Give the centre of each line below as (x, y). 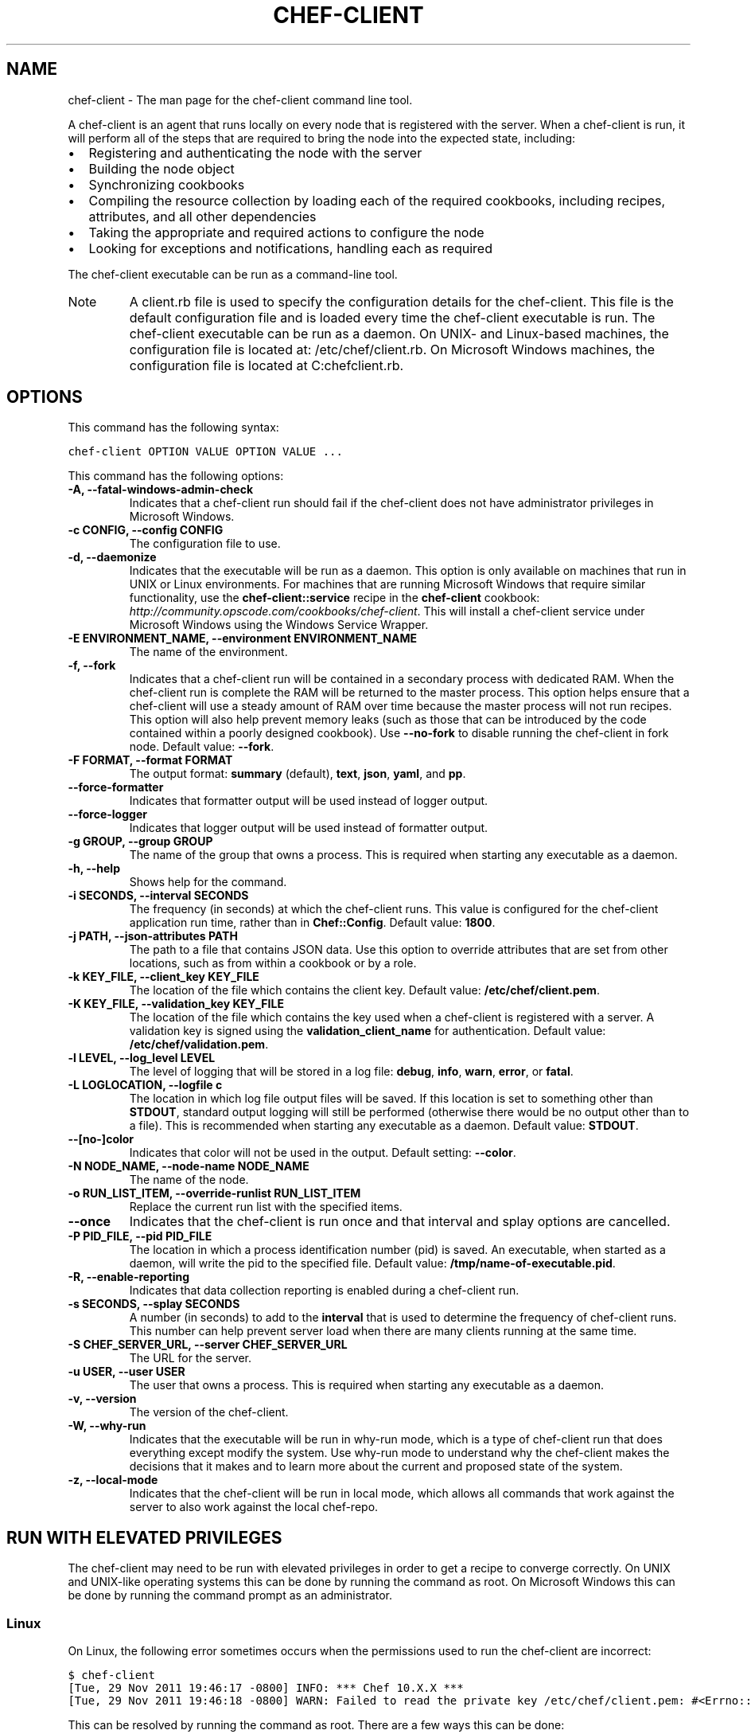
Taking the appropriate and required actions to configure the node (286, 232)
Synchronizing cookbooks (167, 184)
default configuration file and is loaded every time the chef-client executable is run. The (392, 317)
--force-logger (107, 814)
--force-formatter (116, 787)
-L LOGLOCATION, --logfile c (145, 1085)
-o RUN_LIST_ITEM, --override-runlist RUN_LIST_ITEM (214, 1193)
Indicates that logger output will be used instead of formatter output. (309, 828)
